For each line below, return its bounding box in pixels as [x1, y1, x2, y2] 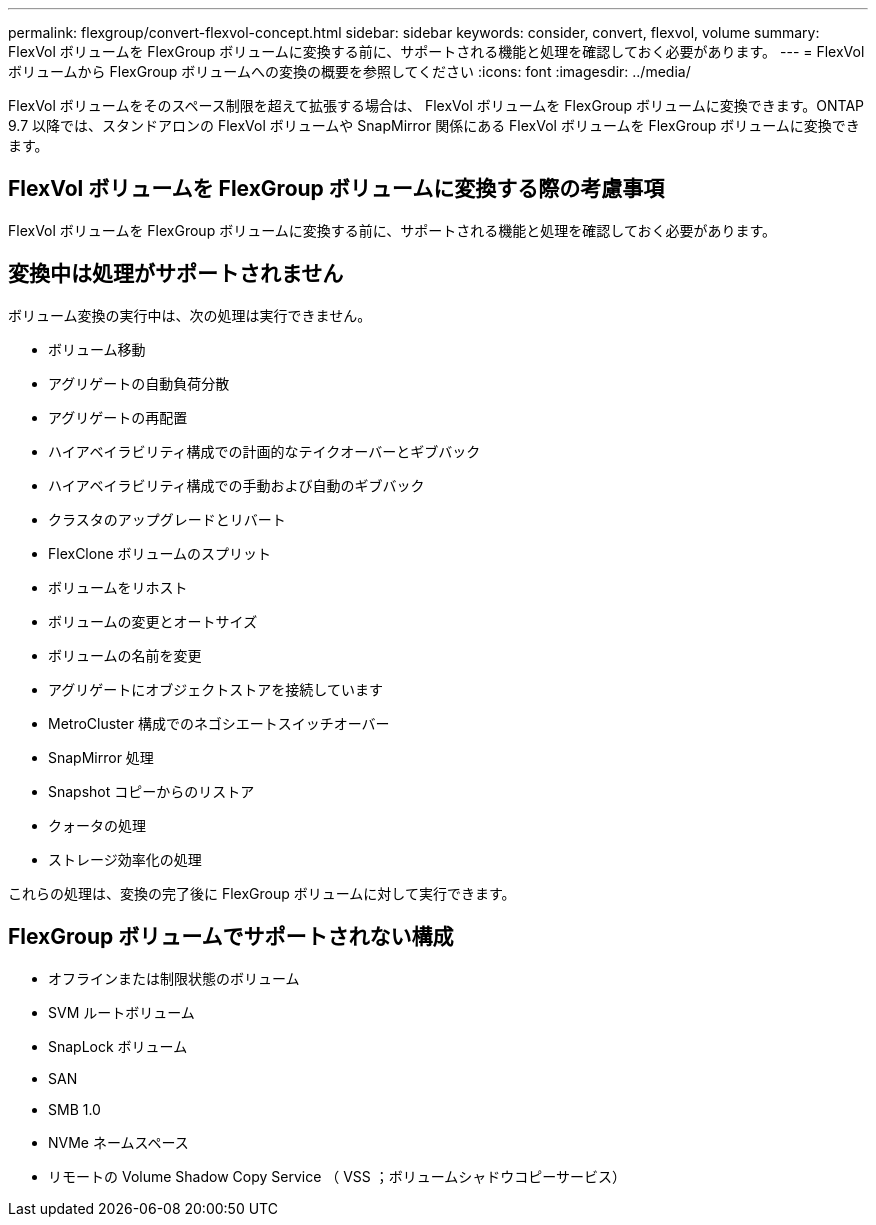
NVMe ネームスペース [48, 1133, 189, 1151]
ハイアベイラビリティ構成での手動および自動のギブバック [48, 476, 425, 494]
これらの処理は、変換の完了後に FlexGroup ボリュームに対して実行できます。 [8, 884, 516, 902]
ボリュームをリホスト [48, 578, 188, 596]
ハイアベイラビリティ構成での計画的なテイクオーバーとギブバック [48, 442, 481, 460]
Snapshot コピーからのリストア [48, 782, 255, 800]
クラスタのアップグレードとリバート [48, 510, 286, 528]
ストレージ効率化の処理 [48, 850, 202, 868]
